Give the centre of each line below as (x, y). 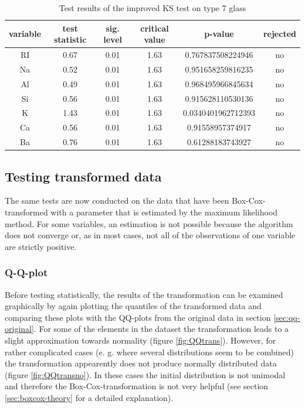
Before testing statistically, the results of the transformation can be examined (144, 294)
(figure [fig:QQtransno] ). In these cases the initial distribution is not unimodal (145, 374)
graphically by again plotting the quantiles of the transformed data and (133, 306)
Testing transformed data (83, 176)
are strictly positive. (41, 246)
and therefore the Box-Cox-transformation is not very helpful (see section (137, 386)
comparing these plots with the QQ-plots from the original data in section (138, 317)
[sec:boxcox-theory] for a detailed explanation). (89, 397)
